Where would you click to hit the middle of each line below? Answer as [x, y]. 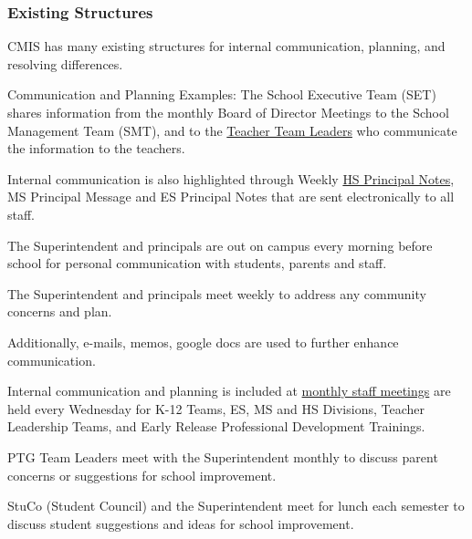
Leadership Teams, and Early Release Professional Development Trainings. [216, 426]
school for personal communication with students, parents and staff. [197, 263]
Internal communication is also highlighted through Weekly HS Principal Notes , [231, 178]
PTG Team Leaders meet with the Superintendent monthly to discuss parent [223, 456]
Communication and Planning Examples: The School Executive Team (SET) [222, 94]
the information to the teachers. [96, 148]
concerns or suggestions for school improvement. [142, 475]
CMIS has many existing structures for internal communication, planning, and [226, 46]
